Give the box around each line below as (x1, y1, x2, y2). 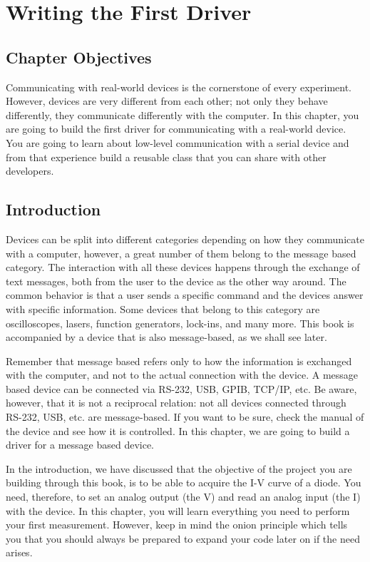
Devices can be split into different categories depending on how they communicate (6, 231, 364, 246)
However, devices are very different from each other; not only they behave (6, 93, 328, 108)
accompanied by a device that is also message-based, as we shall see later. (6, 329, 327, 344)
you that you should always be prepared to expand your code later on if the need (6, 531, 360, 546)
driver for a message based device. (6, 437, 154, 452)
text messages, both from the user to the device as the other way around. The (6, 273, 346, 288)
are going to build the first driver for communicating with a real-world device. (6, 121, 346, 136)
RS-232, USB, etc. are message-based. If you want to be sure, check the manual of (6, 409, 364, 424)
